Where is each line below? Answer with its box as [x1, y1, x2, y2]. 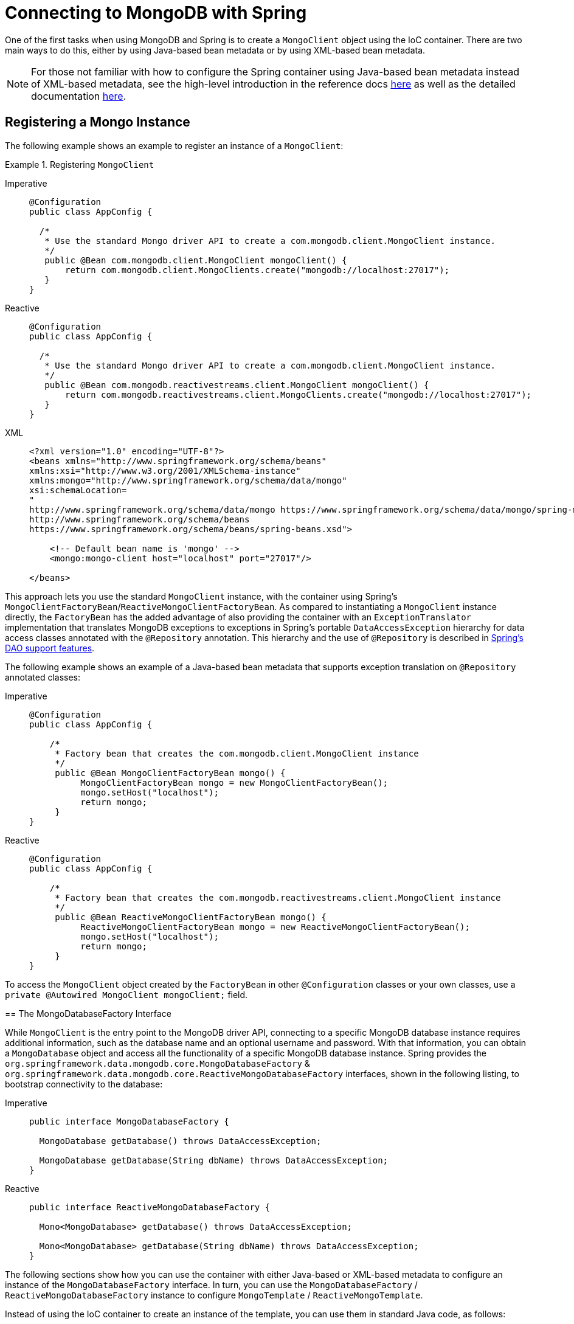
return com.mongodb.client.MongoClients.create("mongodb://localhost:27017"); [65, 265, 450, 275]
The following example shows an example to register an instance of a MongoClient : [5, 140, 344, 151]
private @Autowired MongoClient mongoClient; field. [5, 989, 248, 1000]
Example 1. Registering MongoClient [5, 159, 154, 170]
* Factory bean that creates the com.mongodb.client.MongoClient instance [55, 748, 419, 758]
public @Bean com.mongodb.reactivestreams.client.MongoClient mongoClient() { [44, 380, 429, 390]
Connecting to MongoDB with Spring [5, 2, 307, 23]
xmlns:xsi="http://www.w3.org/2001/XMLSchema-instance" [29, 465, 301, 476]
